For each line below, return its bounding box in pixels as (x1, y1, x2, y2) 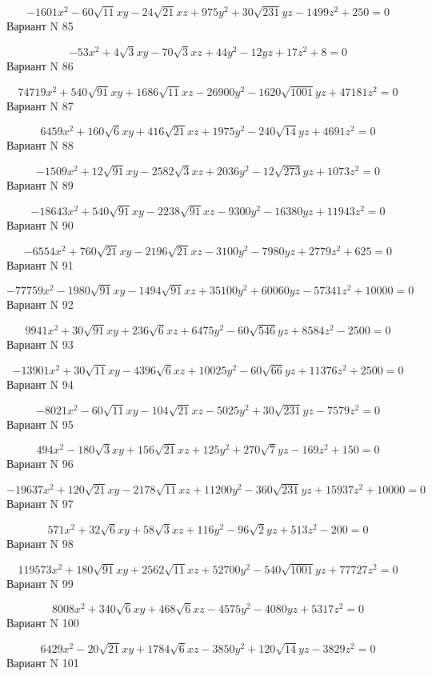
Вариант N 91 (6, 256, 74, 273)
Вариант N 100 (6, 614, 79, 631)
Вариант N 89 (6, 177, 74, 194)
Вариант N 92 (6, 296, 74, 313)
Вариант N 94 (6, 375, 74, 392)
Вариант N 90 (6, 216, 74, 233)
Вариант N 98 (6, 534, 74, 551)
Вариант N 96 (6, 455, 74, 472)
